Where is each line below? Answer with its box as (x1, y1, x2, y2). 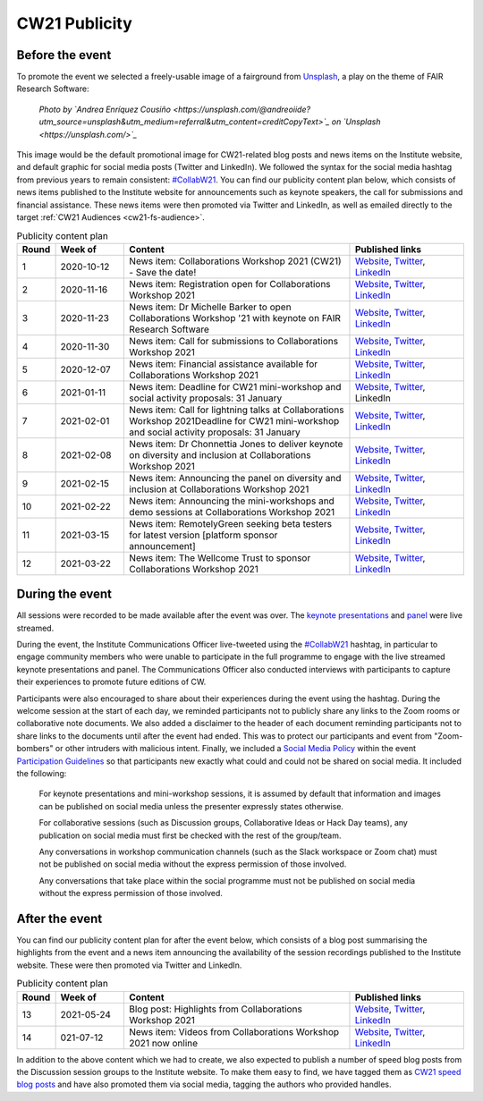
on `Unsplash (331, 116, 381, 127)
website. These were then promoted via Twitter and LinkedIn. (16, 960, 242, 970)
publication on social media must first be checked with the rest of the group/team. (38, 830, 342, 841)
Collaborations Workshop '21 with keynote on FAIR (129, 311, 342, 324)
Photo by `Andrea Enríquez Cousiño (38, 104, 172, 114)
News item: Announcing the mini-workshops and (129, 495, 335, 507)
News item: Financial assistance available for (129, 358, 318, 370)
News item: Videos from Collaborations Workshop (129, 1025, 340, 1037)
